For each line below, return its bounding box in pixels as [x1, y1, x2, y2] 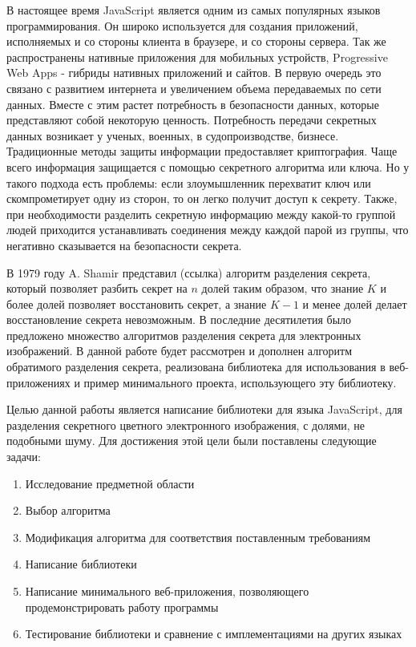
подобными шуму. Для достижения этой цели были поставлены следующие [6, 432, 377, 449]
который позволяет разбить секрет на [6, 280, 188, 297]
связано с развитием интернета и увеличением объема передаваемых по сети [6, 79, 382, 96]
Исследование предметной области [25, 475, 195, 491]
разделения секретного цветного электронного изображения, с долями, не [6, 416, 366, 433]
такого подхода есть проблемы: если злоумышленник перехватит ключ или [6, 174, 371, 191]
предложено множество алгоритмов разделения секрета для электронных [6, 326, 361, 343]
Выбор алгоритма [25, 502, 111, 519]
